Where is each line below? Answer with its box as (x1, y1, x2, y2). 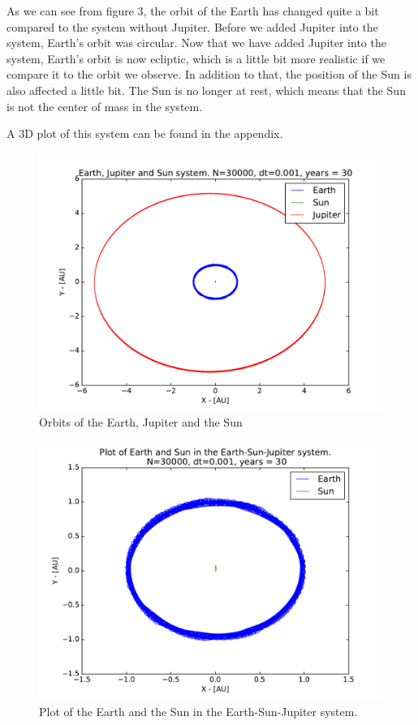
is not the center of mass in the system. (6, 97, 203, 114)
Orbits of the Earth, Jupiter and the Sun (39, 414, 243, 431)
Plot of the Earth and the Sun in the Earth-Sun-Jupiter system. (39, 702, 358, 719)
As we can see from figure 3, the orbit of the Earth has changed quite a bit (6, 2, 379, 19)
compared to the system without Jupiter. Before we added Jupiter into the (6, 18, 378, 35)
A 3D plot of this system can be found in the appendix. (6, 125, 283, 142)
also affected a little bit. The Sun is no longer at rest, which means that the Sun (6, 81, 406, 98)
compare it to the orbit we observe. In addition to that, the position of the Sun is (6, 66, 412, 83)
